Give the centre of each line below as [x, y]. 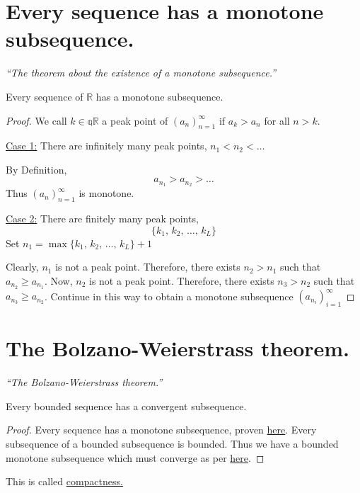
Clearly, [22, 267]
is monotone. [106, 193]
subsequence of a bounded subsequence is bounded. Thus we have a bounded [172, 443]
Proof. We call [36, 120]
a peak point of [135, 120]
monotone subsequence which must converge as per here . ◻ [135, 457]
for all [277, 120]
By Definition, [36, 169]
